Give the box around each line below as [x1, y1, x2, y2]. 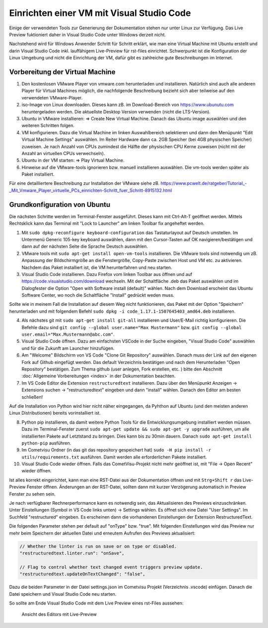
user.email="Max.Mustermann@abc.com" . [21, 331, 115, 338]
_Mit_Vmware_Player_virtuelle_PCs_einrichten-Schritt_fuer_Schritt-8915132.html [9, 187, 172, 193]
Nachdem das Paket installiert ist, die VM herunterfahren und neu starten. [21, 264, 172, 270]
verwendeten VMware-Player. [21, 94, 83, 100]
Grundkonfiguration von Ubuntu [9, 200, 111, 209]
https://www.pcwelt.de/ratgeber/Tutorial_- [160, 180, 247, 186]
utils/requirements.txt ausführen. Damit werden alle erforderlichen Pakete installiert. [21, 454, 207, 460]
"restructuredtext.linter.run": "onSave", [19, 550, 125, 556]
